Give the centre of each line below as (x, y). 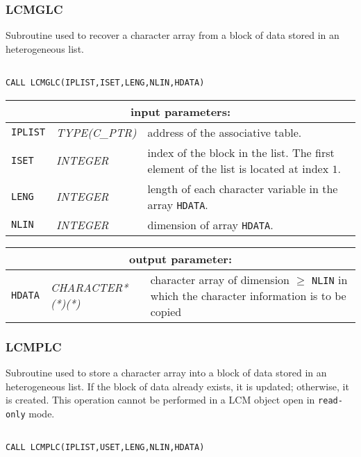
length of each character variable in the (243, 188)
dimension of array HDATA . (210, 224)
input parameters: (180, 111)
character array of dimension (220, 279)
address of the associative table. (225, 132)
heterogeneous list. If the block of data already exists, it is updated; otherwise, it (177, 386)
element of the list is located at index (238, 168)
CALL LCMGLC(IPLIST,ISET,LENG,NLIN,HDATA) (105, 83)
